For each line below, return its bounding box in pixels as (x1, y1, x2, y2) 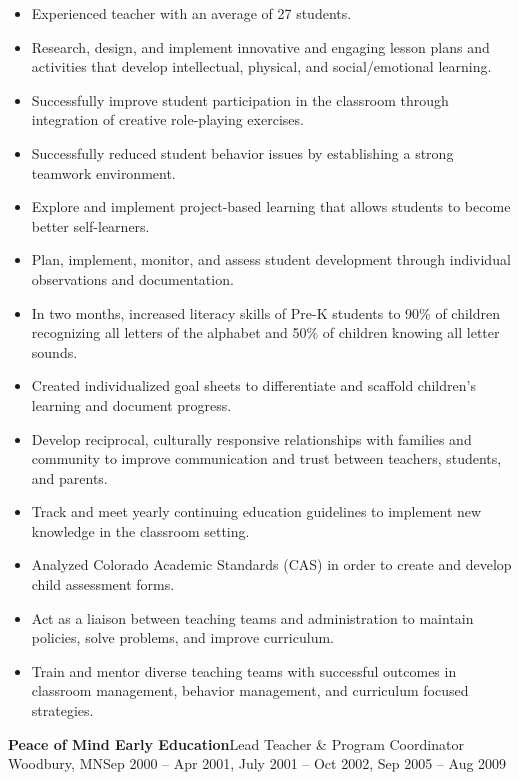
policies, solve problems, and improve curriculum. (31, 627, 334, 648)
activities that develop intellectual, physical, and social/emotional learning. (31, 56, 492, 77)
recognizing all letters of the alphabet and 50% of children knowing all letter (31, 322, 500, 343)
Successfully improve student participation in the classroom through (31, 89, 449, 110)
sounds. (31, 341, 78, 362)
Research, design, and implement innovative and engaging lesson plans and (31, 36, 490, 57)
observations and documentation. (31, 268, 234, 289)
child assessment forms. (31, 574, 175, 595)
